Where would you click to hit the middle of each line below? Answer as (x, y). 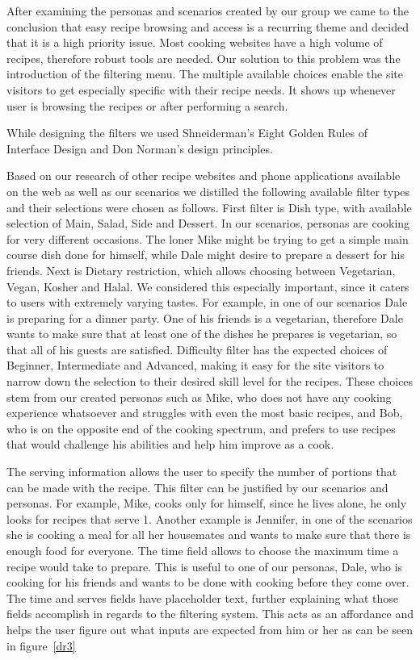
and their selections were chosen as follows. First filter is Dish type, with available (209, 207)
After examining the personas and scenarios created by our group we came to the (208, 10)
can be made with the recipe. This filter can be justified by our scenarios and (197, 487)
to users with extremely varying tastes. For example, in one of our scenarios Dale (207, 302)
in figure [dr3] (41, 645)
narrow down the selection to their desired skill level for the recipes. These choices (210, 381)
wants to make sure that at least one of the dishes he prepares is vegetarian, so (202, 334)
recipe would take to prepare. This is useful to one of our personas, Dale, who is (205, 566)
